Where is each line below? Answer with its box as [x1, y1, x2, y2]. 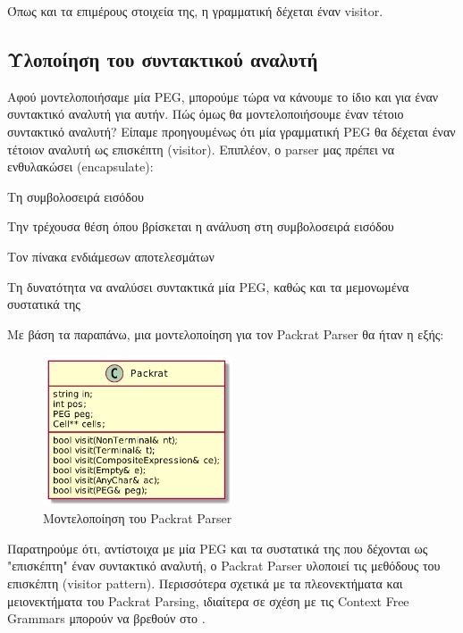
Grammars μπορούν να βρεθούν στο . [7, 609, 206, 628]
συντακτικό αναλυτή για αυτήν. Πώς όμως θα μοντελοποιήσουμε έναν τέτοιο [7, 104, 404, 123]
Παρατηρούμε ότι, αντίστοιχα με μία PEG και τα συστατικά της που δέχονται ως [7, 538, 428, 557]
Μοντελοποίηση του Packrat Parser [43, 509, 232, 528]
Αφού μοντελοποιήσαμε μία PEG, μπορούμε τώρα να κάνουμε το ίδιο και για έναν [7, 87, 439, 105]
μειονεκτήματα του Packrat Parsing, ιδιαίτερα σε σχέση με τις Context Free [7, 591, 409, 610]
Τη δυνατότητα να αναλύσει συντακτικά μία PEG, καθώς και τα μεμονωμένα [7, 277, 409, 296]
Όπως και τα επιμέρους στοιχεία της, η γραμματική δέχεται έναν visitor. [7, 2, 383, 20]
